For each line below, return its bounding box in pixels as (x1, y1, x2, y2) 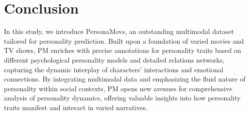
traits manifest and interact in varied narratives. (4, 102, 148, 112)
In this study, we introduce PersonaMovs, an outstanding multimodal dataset (4, 26, 234, 36)
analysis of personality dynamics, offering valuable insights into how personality (4, 93, 241, 103)
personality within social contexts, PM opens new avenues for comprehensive (4, 83, 233, 93)
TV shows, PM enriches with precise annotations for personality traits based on (4, 45, 241, 55)
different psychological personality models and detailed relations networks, (4, 54, 225, 65)
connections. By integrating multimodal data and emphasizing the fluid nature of (4, 74, 246, 84)
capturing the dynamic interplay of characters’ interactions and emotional (4, 64, 223, 74)
